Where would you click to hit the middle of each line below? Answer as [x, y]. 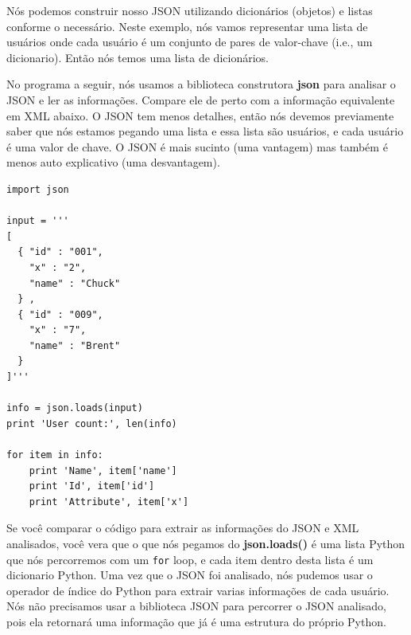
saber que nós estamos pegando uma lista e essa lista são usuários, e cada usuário [205, 131]
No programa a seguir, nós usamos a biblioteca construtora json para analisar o [201, 84]
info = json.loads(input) [75, 408]
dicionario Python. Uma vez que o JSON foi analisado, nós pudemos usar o [190, 575]
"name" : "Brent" [75, 345]
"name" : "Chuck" [75, 283]
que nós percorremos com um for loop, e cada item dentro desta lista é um [190, 559]
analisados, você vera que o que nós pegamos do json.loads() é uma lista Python [206, 543]
